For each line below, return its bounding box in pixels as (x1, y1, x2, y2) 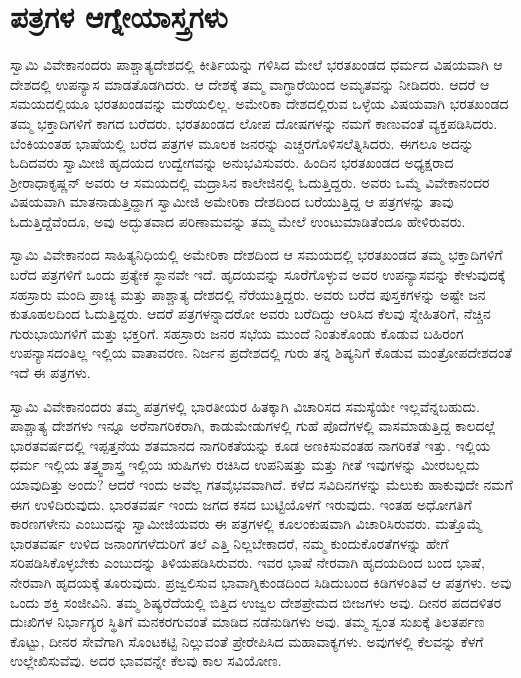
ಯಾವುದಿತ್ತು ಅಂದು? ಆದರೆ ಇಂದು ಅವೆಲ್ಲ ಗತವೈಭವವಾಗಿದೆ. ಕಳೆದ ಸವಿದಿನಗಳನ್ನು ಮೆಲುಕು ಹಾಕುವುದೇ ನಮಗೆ (10, 474, 513, 494)
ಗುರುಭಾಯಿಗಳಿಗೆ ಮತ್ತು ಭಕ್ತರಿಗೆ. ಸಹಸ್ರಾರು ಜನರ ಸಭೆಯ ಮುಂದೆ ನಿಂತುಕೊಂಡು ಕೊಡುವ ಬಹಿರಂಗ (10, 322, 464, 343)
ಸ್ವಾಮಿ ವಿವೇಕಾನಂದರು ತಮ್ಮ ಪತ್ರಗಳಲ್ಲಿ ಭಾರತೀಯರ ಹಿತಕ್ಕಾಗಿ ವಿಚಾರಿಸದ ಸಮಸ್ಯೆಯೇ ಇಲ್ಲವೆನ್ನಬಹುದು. (10, 395, 480, 416)
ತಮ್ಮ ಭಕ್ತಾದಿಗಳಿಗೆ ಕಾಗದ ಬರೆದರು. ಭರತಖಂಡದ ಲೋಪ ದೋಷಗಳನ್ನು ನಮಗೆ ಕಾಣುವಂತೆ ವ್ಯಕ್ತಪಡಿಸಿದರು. (10, 112, 498, 133)
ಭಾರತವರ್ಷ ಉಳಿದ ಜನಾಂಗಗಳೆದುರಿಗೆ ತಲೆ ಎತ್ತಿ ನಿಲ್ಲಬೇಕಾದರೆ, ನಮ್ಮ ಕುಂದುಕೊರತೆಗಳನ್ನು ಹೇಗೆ (10, 532, 449, 553)
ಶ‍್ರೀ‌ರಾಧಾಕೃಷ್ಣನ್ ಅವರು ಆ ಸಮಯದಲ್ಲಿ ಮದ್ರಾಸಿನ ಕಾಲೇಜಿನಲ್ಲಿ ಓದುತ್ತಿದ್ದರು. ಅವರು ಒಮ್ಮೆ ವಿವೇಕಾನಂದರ (10, 171, 490, 192)
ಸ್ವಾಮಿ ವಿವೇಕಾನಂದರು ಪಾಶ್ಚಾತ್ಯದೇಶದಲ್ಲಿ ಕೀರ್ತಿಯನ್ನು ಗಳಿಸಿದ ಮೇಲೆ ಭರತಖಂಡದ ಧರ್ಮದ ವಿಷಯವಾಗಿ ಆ (10, 54, 503, 75)
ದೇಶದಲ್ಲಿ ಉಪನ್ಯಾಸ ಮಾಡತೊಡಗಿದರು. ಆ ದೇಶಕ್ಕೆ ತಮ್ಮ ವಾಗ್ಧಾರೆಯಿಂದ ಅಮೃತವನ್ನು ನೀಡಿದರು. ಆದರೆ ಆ (10, 73, 490, 94)
